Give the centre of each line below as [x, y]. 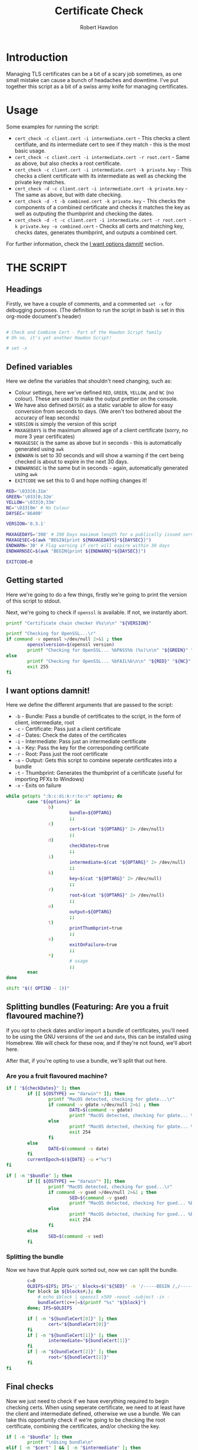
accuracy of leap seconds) [47, 417]
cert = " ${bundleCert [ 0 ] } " [79, 1324]
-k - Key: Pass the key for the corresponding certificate [82, 748]
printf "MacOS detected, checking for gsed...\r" [110, 1187]
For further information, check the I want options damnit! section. [85, 244]
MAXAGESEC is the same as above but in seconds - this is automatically [98, 443]
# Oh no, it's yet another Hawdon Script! [59, 338]
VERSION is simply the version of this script [65, 424]
